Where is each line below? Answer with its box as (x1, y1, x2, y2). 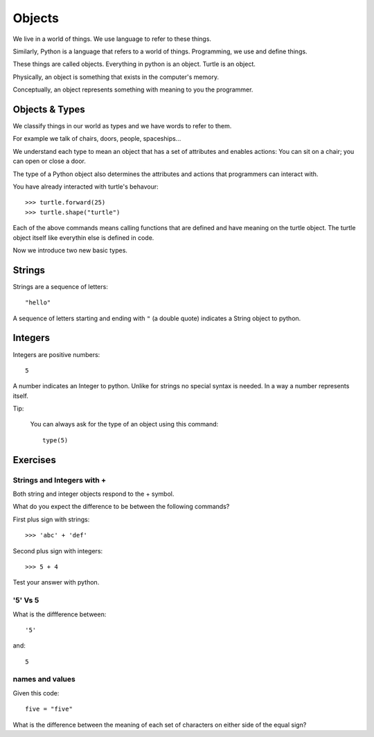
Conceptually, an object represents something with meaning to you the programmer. (12, 85, 253, 94)
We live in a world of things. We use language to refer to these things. (12, 35, 211, 43)
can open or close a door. (12, 157, 87, 166)
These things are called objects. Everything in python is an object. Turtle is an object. (12, 60, 256, 69)
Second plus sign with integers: (12, 546, 103, 555)
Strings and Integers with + (12, 475, 107, 485)
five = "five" (25, 705, 73, 713)
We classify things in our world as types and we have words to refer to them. (12, 122, 232, 130)
